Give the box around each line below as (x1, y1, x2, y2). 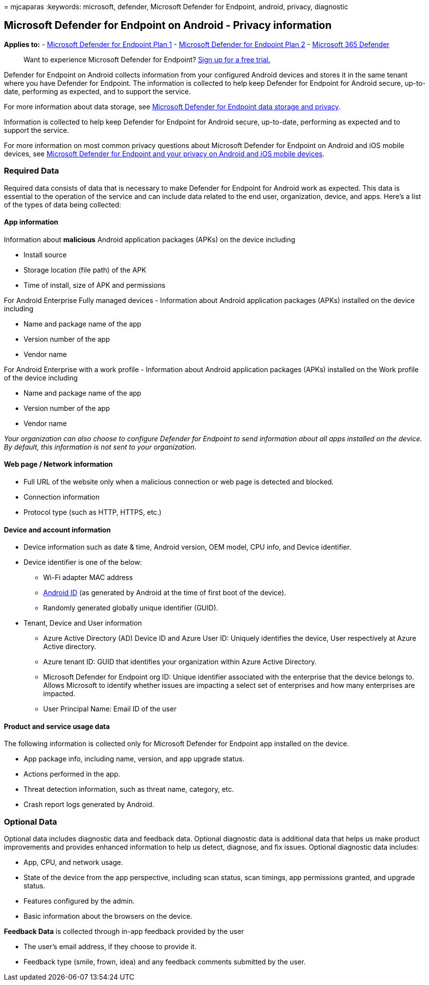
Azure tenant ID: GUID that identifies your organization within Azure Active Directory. (43, 657, 317, 666)
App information (4, 218, 58, 227)
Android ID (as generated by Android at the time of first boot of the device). (43, 588, 286, 597)
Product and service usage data (4, 722, 110, 731)
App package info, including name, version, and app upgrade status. (24, 755, 245, 763)
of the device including (4, 373, 78, 382)
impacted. (43, 689, 76, 698)
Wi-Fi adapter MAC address (43, 573, 133, 582)
